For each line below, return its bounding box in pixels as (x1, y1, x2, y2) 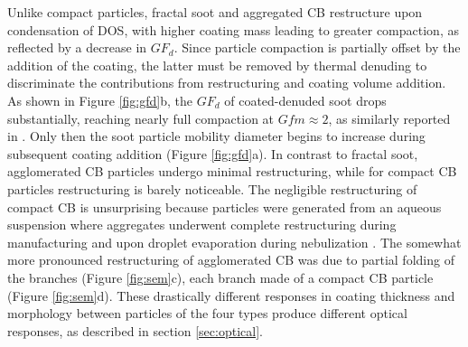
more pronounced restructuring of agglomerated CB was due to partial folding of (7, 250, 454, 269)
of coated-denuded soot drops (224, 90, 387, 109)
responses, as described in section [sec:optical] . (7, 321, 263, 340)
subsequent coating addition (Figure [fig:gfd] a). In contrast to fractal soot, (7, 144, 418, 163)
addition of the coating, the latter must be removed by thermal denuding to (7, 55, 427, 74)
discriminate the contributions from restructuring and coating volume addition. (7, 73, 446, 92)
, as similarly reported (328, 108, 451, 127)
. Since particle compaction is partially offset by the (173, 38, 461, 57)
